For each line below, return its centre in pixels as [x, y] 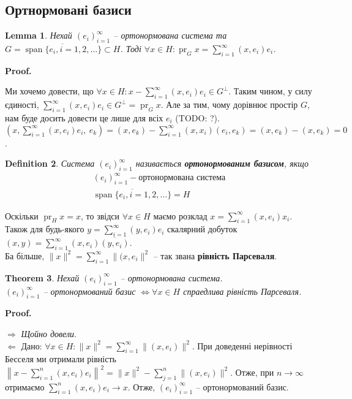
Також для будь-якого [45, 229]
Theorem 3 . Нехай [42, 277]
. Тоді [131, 48]
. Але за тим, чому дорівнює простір [229, 104]
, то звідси [100, 215]
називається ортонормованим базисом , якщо [222, 163]
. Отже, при [252, 372]
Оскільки [22, 215]
